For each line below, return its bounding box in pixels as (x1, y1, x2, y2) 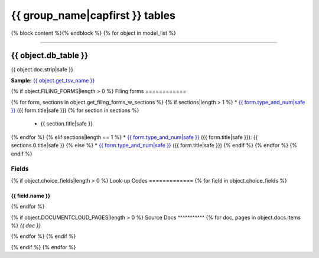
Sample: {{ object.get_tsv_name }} (11, 77, 95, 84)
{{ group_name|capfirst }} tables (11, 9, 175, 22)
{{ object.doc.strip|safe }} (11, 66, 74, 73)
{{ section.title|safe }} (40, 120, 93, 127)
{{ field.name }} (11, 192, 50, 199)
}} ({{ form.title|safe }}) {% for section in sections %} (11, 107, 139, 114)
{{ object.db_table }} (11, 51, 89, 61)
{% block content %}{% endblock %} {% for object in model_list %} (11, 29, 177, 37)
